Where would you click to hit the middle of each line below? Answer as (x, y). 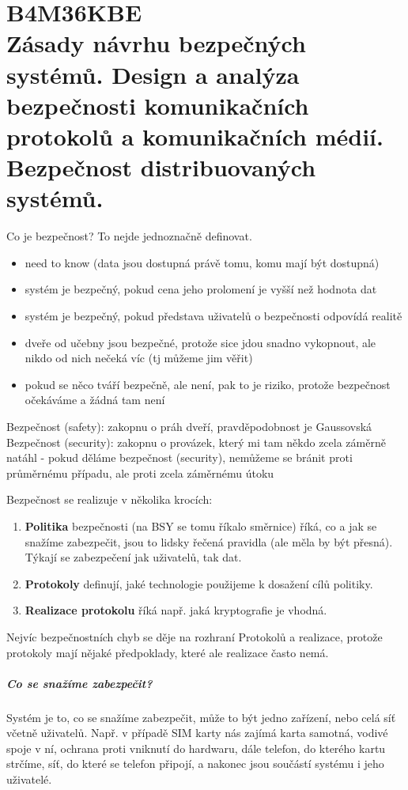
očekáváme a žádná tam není (95, 400)
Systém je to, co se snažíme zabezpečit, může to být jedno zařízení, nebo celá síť (201, 717)
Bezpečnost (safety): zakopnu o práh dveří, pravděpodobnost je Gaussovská (189, 426)
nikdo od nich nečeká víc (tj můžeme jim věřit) (139, 358)
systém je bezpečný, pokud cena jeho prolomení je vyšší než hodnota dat (201, 289)
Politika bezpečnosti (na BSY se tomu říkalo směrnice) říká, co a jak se (201, 525)
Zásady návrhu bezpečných (156, 43)
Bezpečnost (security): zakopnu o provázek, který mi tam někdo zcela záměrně (196, 442)
